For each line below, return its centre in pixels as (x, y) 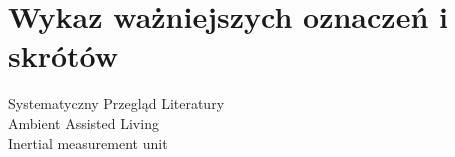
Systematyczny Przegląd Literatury (116, 103)
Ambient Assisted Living (83, 122)
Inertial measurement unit (88, 142)
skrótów (63, 55)
